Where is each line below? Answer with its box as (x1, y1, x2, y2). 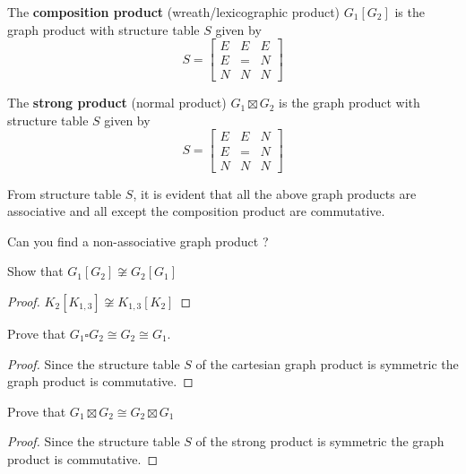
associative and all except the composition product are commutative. (7, 202, 385, 220)
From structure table (7, 184, 122, 203)
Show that (7, 262, 64, 280)
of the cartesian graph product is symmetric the (195, 354, 459, 373)
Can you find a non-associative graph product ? (7, 231, 269, 250)
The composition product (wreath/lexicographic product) (7, 3, 341, 21)
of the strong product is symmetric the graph (195, 432, 444, 451)
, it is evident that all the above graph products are (133, 184, 417, 203)
